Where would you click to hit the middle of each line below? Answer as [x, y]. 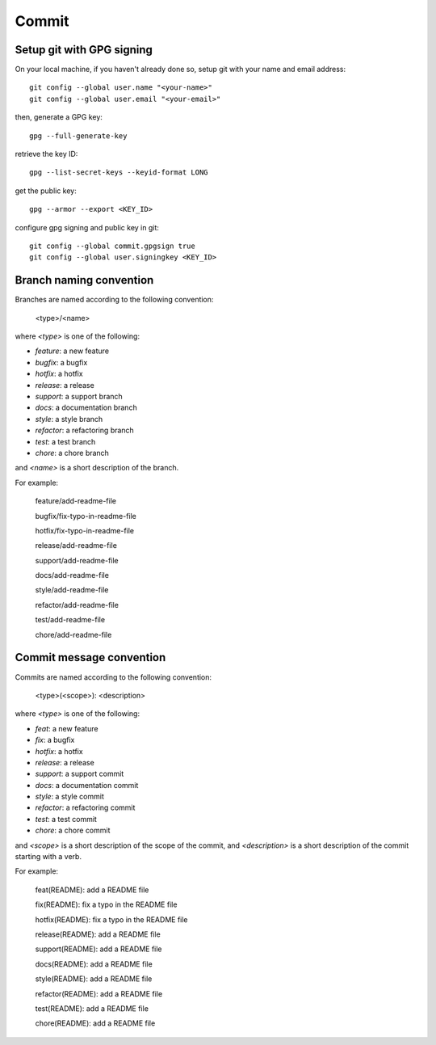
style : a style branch [69, 419]
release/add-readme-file [76, 546]
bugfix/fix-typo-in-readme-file [86, 516]
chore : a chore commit [73, 830]
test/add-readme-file [70, 620]
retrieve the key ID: [46, 154]
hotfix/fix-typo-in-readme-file [85, 530]
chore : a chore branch [72, 453]
